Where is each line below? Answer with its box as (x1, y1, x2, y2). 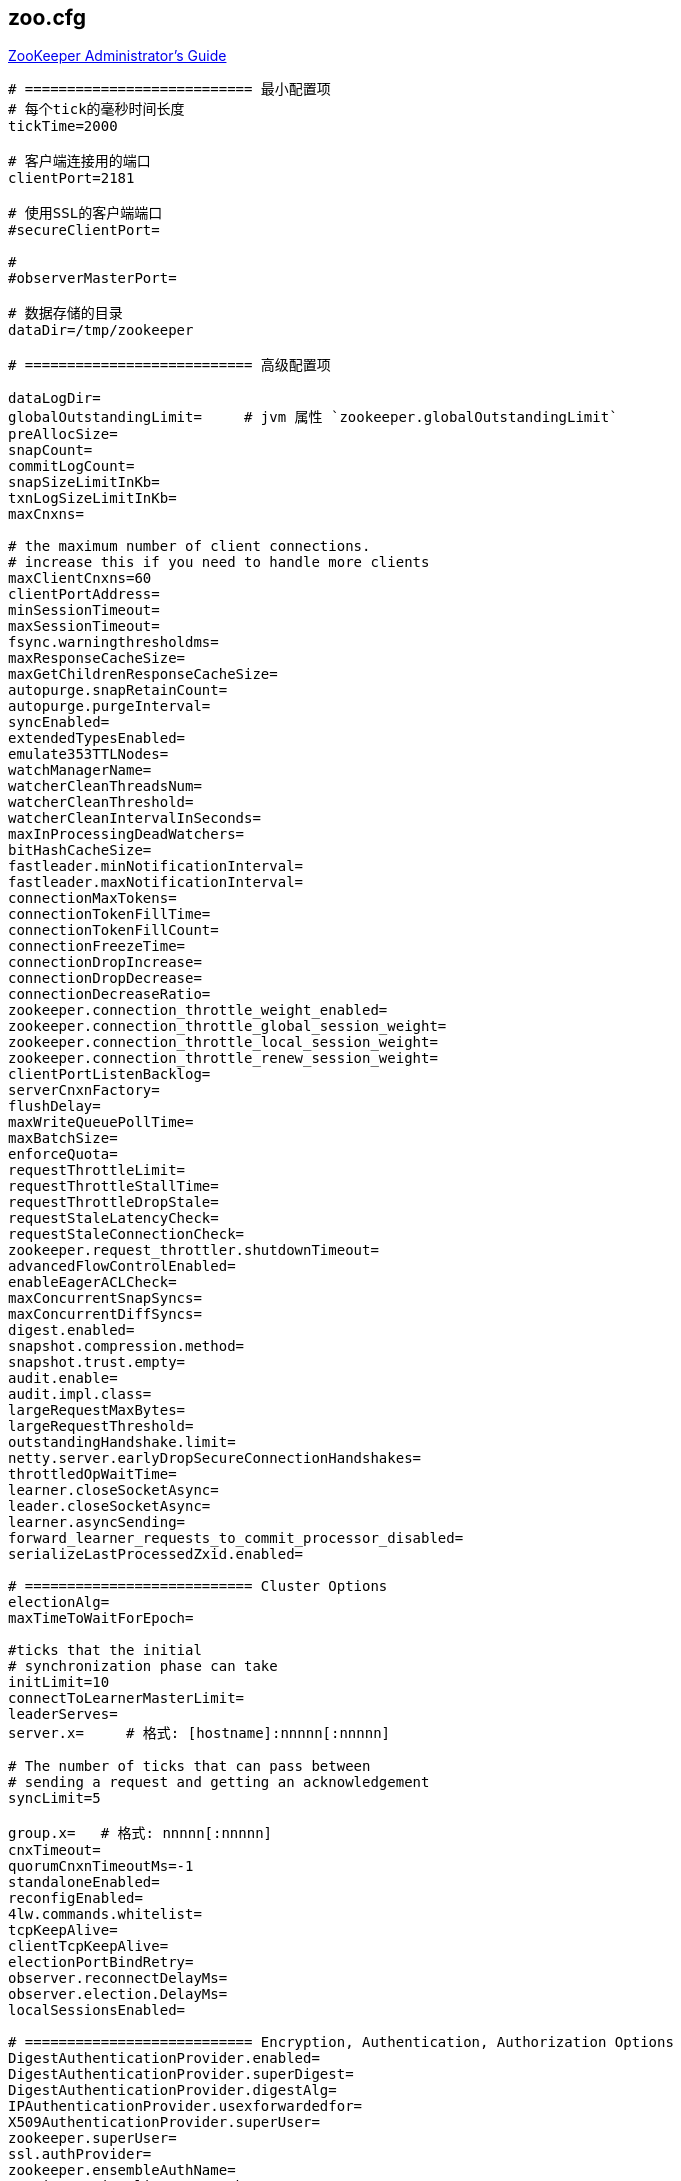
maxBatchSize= (8, 1130, 118, 1147)
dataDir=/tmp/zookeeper (8, 322, 194, 339)
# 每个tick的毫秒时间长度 (8, 101, 185, 118)
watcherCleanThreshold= (8, 794, 194, 811)
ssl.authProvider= (8, 2146, 152, 2163)
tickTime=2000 (8, 118, 118, 135)
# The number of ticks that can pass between (8, 1758, 371, 1775)
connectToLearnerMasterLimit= (8, 1690, 245, 1707)
